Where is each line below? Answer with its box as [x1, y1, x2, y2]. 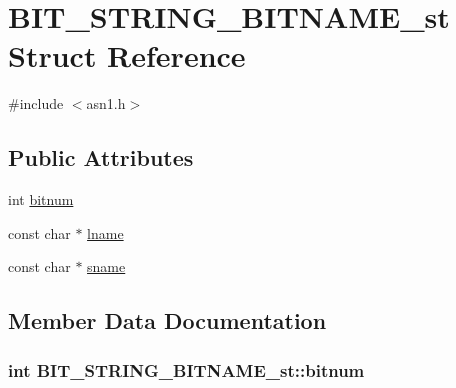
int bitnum [8, 189, 74, 210]
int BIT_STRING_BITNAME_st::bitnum [8, 357, 365, 382]
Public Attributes [8, 142, 194, 173]
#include [8, 93, 64, 114]
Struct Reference [8, 35, 246, 76]
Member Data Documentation [8, 305, 327, 336]
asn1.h [86, 93, 126, 114]
